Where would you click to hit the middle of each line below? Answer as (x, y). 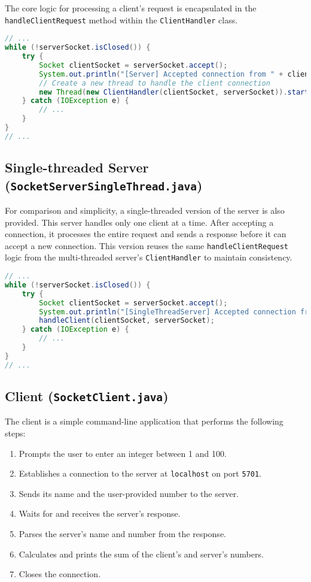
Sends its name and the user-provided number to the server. (129, 493)
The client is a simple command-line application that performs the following (144, 421)
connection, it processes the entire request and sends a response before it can (146, 234)
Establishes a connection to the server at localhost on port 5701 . (140, 473)
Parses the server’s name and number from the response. (122, 534)
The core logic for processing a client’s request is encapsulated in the (131, 8)
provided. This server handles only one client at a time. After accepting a (139, 222)
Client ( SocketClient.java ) (87, 396)
